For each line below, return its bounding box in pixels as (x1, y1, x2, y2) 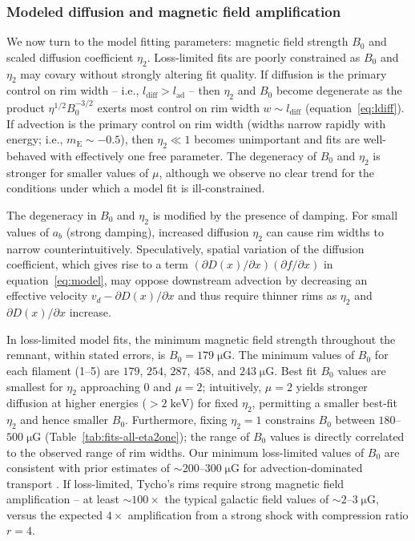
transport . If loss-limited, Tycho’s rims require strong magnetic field (6, 474, 344, 491)
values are (337, 361, 386, 378)
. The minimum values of (232, 346, 355, 363)
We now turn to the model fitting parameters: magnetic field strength (6, 33, 349, 50)
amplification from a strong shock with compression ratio (127, 506, 409, 523)
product (6, 99, 45, 116)
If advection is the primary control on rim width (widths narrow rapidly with (6, 115, 386, 131)
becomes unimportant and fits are (194, 131, 360, 147)
